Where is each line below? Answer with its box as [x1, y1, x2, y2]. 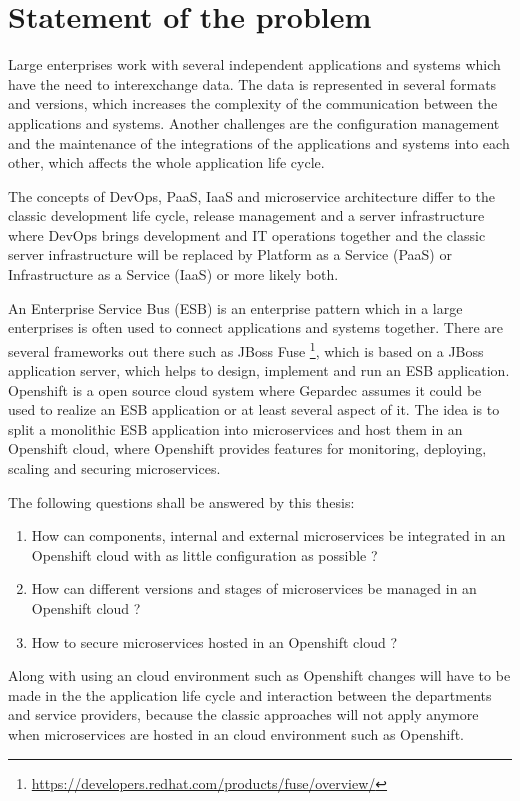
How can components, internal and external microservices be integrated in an [31, 525, 506, 546]
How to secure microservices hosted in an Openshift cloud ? [31, 631, 398, 652]
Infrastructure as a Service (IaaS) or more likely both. [8, 264, 339, 285]
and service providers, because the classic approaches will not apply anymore [8, 704, 479, 725]
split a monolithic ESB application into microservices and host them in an [8, 418, 463, 439]
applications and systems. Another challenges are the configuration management [8, 112, 500, 133]
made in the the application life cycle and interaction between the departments [8, 684, 492, 705]
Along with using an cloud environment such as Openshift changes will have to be [8, 665, 511, 686]
